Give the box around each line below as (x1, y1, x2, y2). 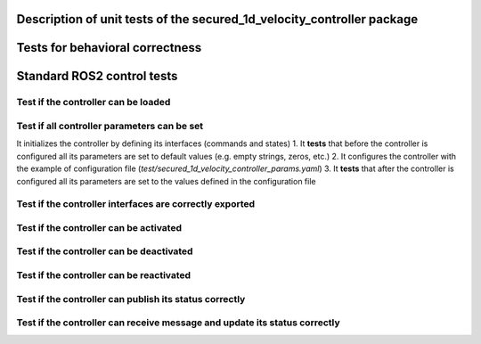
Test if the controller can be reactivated (16, 268, 192, 281)
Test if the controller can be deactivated (16, 245, 193, 258)
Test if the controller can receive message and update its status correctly (16, 316, 340, 329)
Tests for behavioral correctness (16, 40, 202, 55)
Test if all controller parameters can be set (16, 119, 204, 132)
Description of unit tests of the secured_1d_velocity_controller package (16, 12, 419, 27)
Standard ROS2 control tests (16, 69, 178, 84)
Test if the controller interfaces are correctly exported (16, 198, 256, 210)
